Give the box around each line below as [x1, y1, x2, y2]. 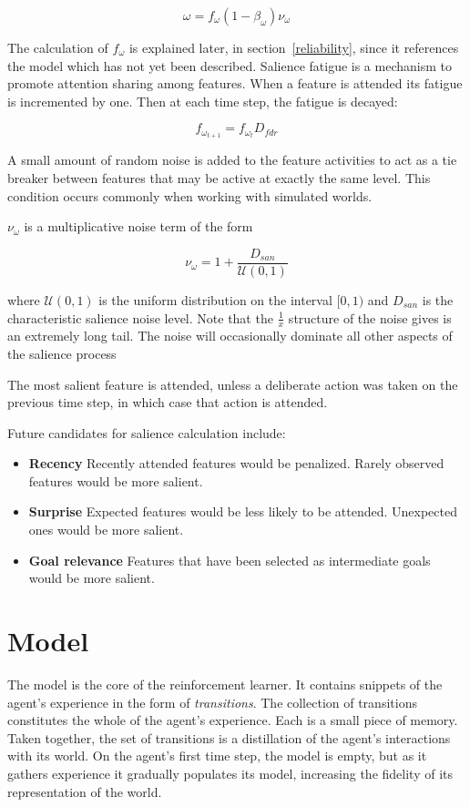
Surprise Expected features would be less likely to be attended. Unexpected [28, 502, 458, 521]
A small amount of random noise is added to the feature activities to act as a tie [7, 150, 457, 169]
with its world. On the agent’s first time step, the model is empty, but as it [7, 746, 427, 765]
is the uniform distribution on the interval [98, 290, 332, 309]
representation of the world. [7, 781, 162, 801]
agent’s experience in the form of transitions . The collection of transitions [7, 692, 417, 711]
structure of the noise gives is [288, 308, 452, 327]
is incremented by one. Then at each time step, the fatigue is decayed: [7, 91, 398, 110]
